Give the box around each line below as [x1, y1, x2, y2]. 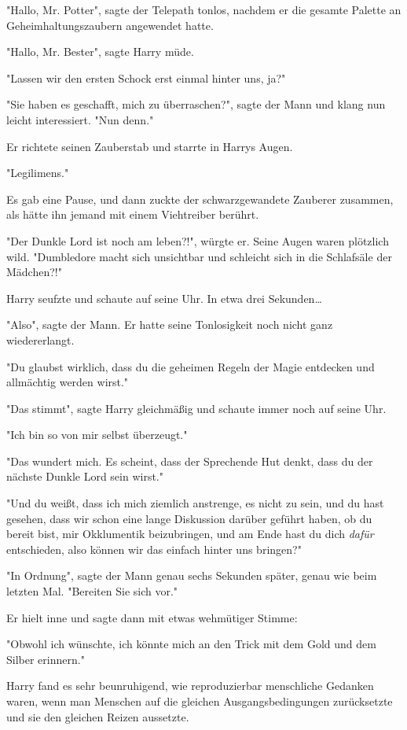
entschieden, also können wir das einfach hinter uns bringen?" [6, 540, 302, 557]
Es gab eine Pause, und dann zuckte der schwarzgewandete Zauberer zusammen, [6, 190, 394, 207]
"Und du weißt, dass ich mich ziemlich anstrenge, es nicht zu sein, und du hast [6, 495, 384, 511]
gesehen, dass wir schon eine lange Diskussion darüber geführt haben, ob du [6, 510, 372, 526]
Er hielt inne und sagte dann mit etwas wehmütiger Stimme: [6, 609, 298, 625]
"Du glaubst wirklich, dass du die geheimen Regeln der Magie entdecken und [6, 358, 375, 374]
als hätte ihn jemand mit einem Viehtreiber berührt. [6, 206, 259, 223]
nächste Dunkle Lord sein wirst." [6, 468, 163, 485]
